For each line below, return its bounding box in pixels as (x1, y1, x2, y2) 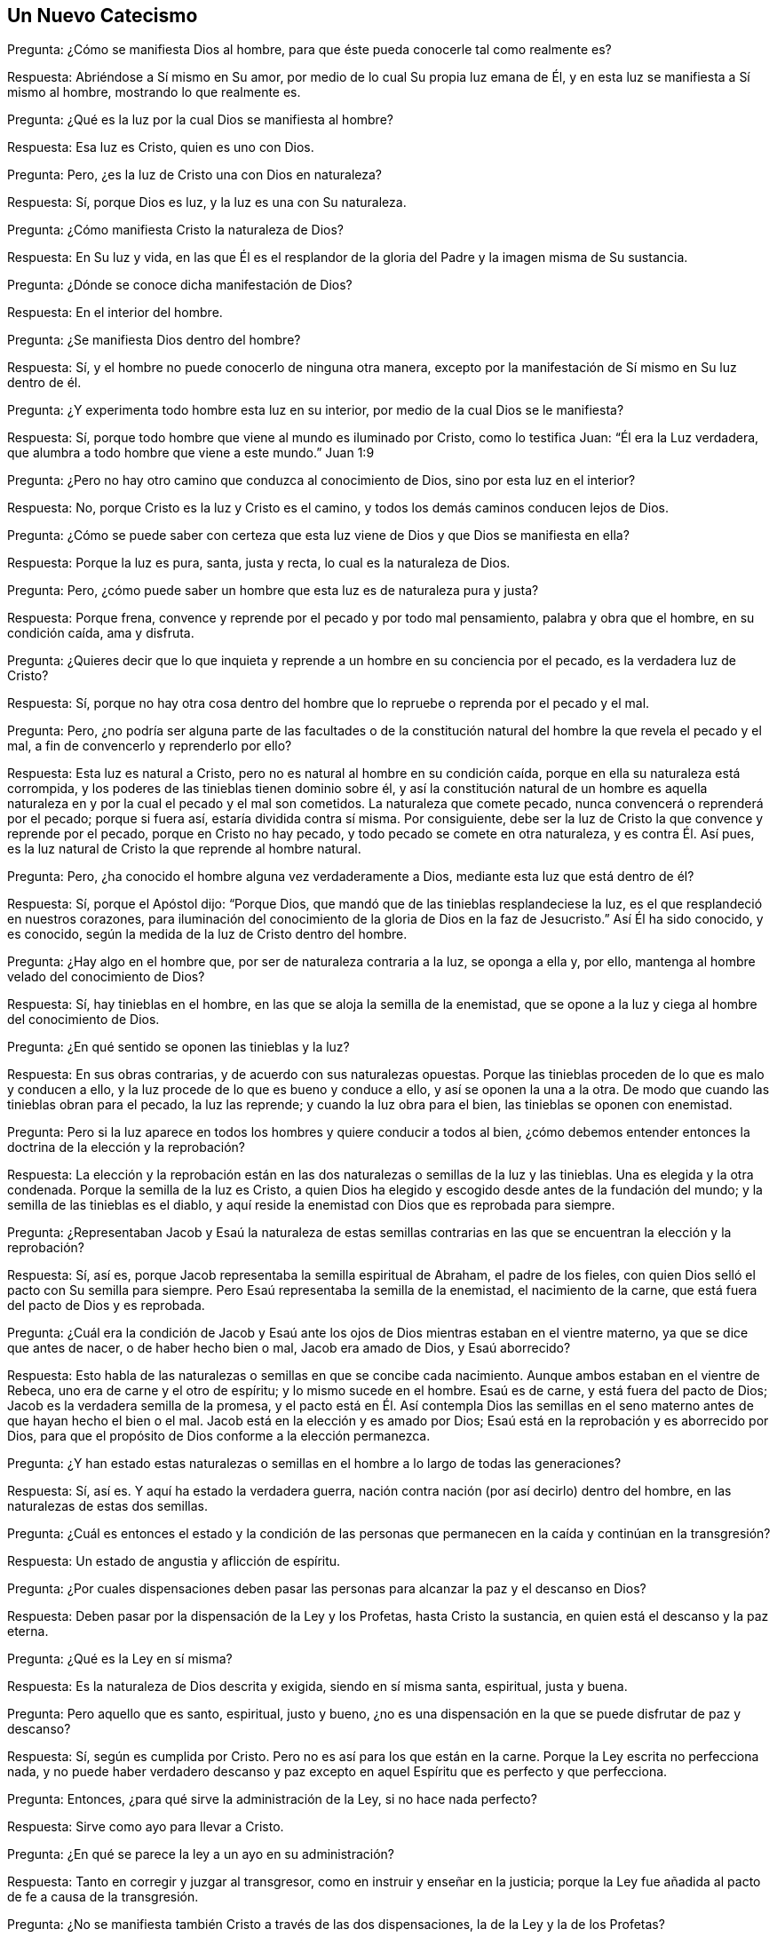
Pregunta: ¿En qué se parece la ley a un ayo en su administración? (7, 1846, 395, 1862)
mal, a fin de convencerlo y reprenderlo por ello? (7, 738, 292, 754)
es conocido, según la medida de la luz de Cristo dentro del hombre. (7, 926, 408, 942)
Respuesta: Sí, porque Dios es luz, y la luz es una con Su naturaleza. (7, 194, 407, 210)
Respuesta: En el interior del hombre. (7, 305, 223, 321)
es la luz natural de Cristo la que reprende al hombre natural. (7, 841, 361, 857)
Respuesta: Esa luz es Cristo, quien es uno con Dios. (7, 139, 314, 155)
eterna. (7, 1623, 49, 1639)
